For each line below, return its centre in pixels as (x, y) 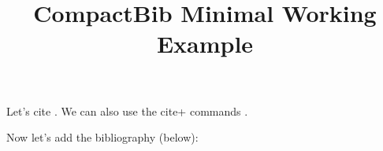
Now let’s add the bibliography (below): (102, 137)
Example (205, 44)
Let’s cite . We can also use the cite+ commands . (127, 110)
